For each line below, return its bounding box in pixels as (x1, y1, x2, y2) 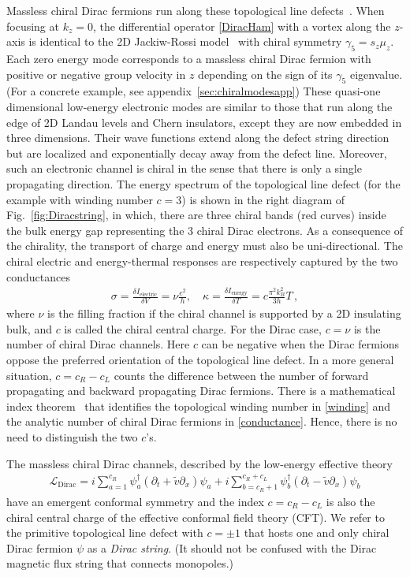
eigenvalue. (349, 65, 403, 82)
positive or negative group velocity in (6, 65, 186, 82)
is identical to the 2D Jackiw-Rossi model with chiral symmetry (28, 33, 342, 50)
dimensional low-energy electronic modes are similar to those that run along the (6, 98, 393, 114)
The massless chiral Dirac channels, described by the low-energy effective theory (6, 455, 393, 471)
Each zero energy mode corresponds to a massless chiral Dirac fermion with (6, 50, 371, 66)
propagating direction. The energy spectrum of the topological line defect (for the (6, 175, 401, 192)
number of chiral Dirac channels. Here (6, 336, 190, 352)
